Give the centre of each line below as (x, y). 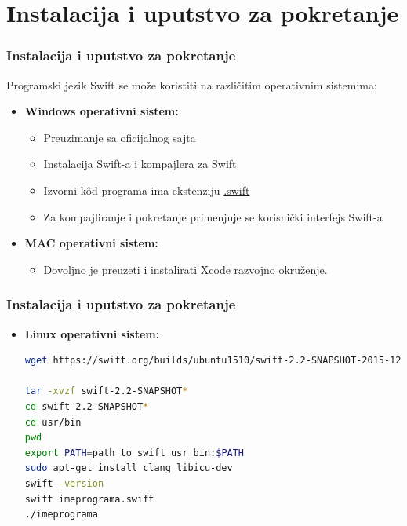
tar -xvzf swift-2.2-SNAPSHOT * (106, 391)
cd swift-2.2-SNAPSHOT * (87, 406)
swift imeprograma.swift (89, 499)
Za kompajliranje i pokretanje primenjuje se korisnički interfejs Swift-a (213, 216)
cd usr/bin (53, 422)
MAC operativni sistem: (91, 243)
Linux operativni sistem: (92, 333)
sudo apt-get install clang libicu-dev (129, 468)
